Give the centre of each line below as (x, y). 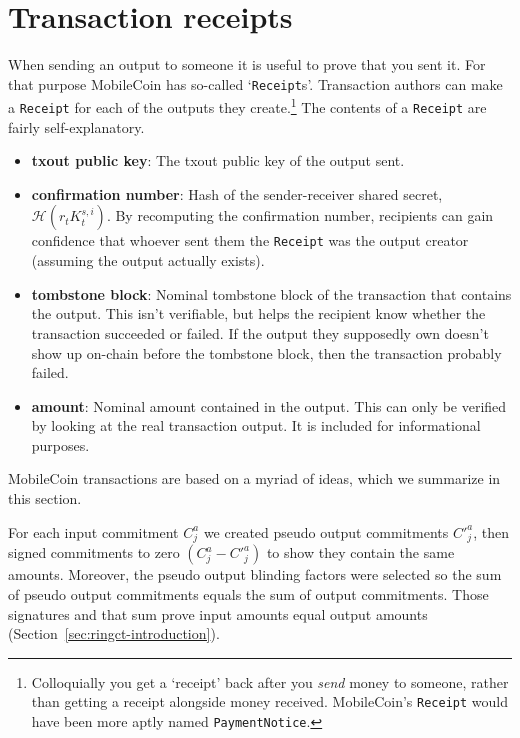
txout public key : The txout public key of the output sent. (218, 160)
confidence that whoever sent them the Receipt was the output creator (250, 240)
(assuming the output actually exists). (148, 260)
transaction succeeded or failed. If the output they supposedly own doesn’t (260, 332)
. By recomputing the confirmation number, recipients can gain (300, 215)
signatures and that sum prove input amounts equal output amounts (218, 613)
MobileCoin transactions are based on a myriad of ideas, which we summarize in (254, 478)
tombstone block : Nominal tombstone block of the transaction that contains (271, 293)
